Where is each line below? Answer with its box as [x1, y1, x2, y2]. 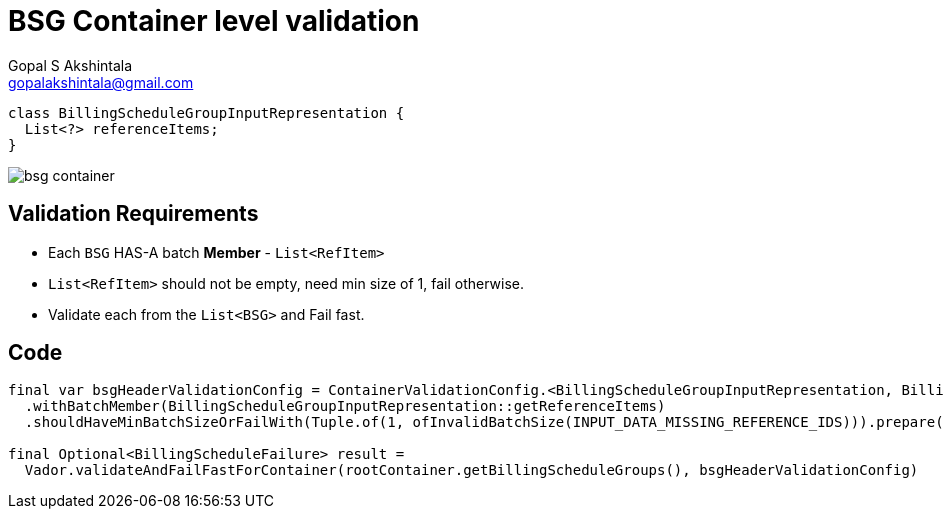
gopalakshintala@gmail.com [8, 73, 194, 91]
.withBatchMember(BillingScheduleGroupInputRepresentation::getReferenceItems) [24, 398, 666, 415]
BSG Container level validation [8, 4, 420, 38]
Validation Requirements [8, 201, 259, 227]
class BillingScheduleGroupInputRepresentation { [8, 104, 405, 121]
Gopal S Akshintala [8, 56, 133, 74]
